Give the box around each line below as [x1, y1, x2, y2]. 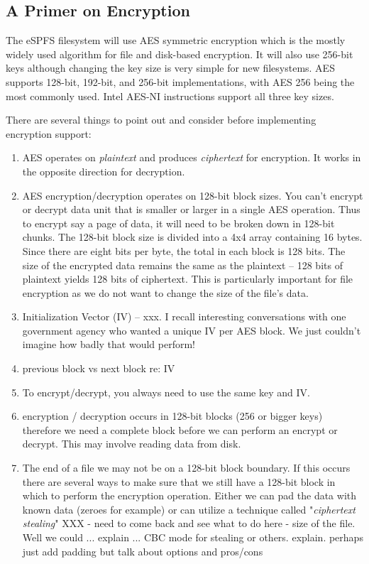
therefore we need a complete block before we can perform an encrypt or [22, 422, 338, 437]
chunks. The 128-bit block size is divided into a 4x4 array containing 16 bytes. [22, 229, 363, 244]
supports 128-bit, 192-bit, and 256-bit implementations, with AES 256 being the [6, 74, 355, 89]
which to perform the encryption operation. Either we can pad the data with [22, 488, 356, 503]
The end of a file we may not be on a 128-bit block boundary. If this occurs [22, 460, 351, 475]
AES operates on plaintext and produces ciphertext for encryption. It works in [22, 150, 361, 165]
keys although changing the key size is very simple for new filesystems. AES [6, 60, 335, 75]
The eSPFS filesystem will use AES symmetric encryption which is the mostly [6, 33, 346, 48]
